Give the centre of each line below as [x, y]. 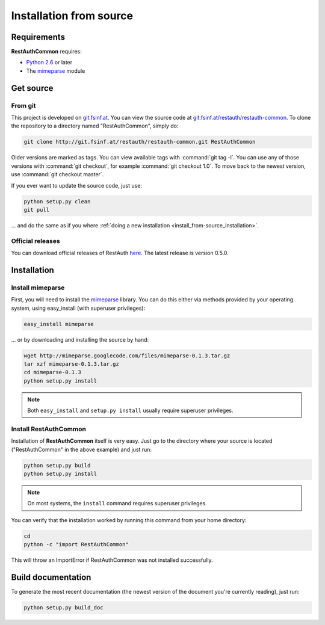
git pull [37, 210]
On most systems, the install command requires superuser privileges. [117, 503]
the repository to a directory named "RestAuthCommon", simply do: [95, 126]
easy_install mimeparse [59, 324]
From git [23, 105]
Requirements [38, 37]
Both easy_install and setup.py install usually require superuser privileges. [131, 411]
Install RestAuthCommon [49, 429]
